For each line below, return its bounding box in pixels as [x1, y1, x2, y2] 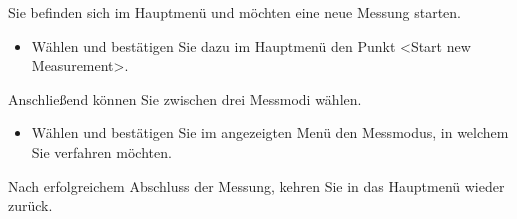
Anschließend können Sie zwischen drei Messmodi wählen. [8, 88, 362, 109]
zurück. [8, 195, 53, 216]
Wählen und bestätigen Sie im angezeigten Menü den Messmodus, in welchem [31, 122, 509, 143]
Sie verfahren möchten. [31, 141, 172, 162]
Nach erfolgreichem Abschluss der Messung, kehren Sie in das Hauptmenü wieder [8, 175, 505, 196]
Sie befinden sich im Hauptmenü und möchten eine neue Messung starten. [8, 2, 462, 22]
